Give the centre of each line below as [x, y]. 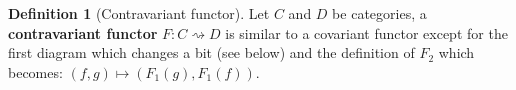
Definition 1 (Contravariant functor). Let [139, 13]
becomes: [35, 71]
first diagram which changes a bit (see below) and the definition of [211, 52]
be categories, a [379, 13]
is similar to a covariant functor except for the [366, 32]
